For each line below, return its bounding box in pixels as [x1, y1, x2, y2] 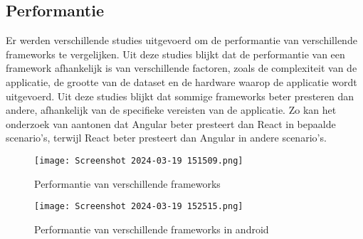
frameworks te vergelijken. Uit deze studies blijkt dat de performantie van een [6, 46, 345, 61]
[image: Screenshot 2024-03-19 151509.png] [34, 155, 243, 166]
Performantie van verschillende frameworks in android [34, 221, 269, 236]
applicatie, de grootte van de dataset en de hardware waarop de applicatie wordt [6, 74, 357, 89]
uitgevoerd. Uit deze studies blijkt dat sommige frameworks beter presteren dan [6, 88, 354, 103]
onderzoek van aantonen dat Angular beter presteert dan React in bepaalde [6, 116, 336, 131]
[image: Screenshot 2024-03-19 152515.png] [34, 201, 243, 212]
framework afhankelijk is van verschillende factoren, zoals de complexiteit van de [6, 60, 357, 75]
